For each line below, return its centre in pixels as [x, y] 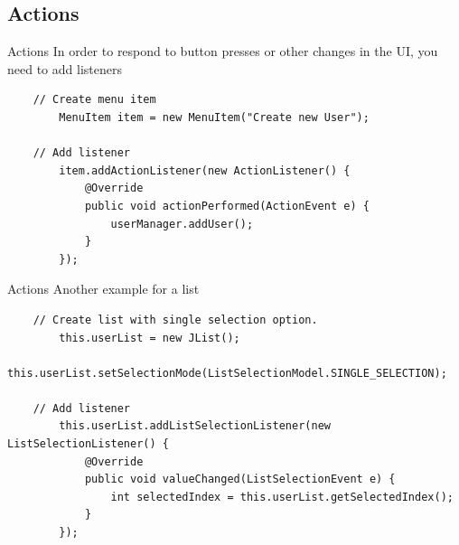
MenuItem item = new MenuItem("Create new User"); [214, 117]
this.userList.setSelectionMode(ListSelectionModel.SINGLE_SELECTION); [227, 373]
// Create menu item [94, 100]
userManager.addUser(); [182, 224]
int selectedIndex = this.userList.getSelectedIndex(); [282, 497]
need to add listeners [65, 68]
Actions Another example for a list [103, 289]
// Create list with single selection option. [175, 319]
